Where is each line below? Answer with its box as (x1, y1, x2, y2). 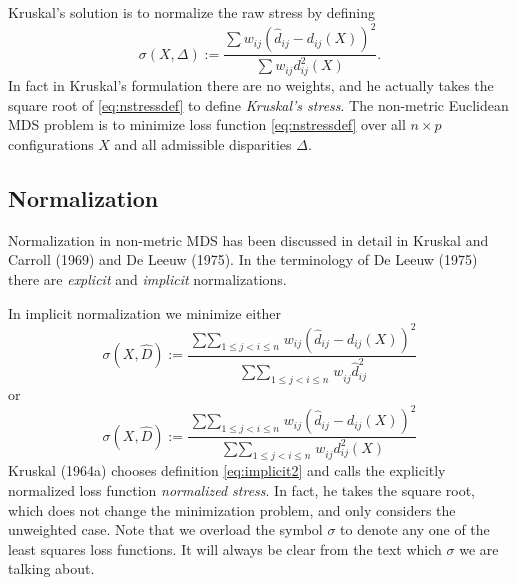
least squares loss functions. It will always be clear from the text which (8, 538, 442, 559)
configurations (8, 133, 94, 154)
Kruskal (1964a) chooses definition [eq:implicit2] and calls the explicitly (8, 460, 446, 481)
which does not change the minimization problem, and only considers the (8, 499, 456, 520)
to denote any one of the (340, 519, 490, 540)
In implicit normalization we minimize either (8, 302, 282, 323)
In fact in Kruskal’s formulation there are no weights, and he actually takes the (8, 75, 494, 96)
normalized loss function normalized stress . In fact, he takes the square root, (8, 479, 475, 500)
